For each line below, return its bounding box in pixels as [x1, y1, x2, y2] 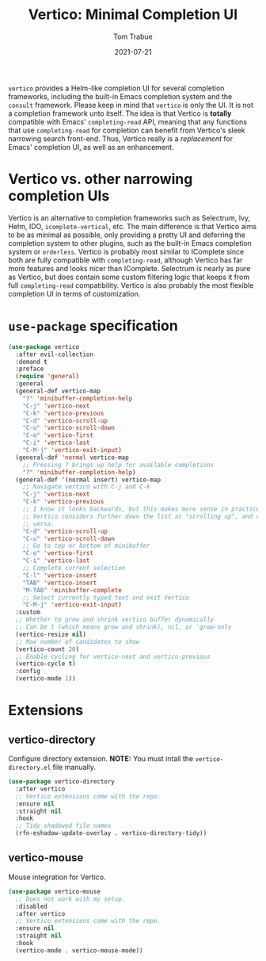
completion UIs [8, 187, 110, 205]
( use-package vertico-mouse [8, 887, 101, 895]
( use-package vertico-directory [8, 778, 115, 786]
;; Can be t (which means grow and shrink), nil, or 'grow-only [15, 623, 232, 631]
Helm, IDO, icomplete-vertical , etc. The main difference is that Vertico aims [8, 221, 257, 231]
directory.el [8, 764, 51, 772]
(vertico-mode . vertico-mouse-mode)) [15, 946, 144, 955]
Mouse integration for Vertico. [8, 872, 106, 882]
